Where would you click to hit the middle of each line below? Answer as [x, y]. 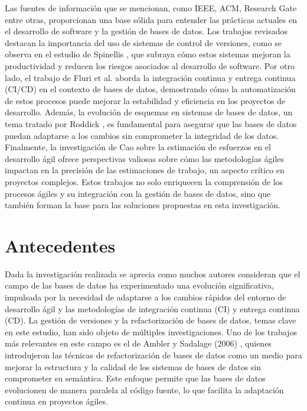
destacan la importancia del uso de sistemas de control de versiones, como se [143, 42]
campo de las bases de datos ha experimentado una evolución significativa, [139, 285]
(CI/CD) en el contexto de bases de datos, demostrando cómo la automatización [150, 89]
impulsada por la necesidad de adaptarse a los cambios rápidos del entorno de [146, 297]
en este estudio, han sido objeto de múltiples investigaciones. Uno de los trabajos [151, 331]
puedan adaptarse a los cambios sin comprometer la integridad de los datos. [142, 135]
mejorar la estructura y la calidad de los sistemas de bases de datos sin [133, 366]
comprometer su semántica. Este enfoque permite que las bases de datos [135, 378]
